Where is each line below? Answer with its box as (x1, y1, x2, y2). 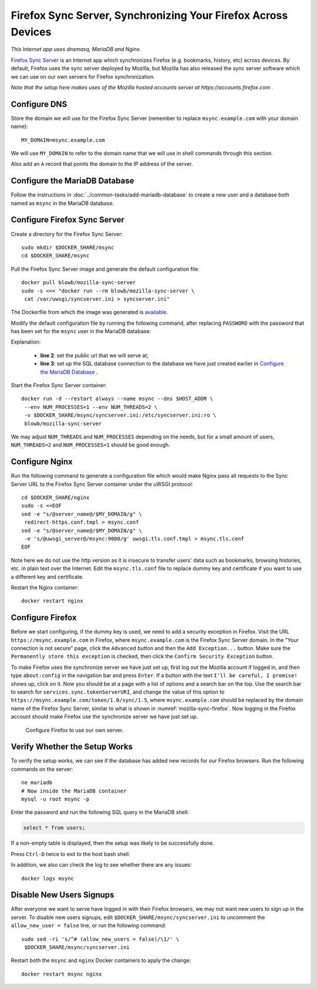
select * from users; (23, 824, 86, 831)
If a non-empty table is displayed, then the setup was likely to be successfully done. (11, 840, 214, 847)
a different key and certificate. (11, 573, 84, 580)
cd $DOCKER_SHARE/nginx (21, 494, 90, 501)
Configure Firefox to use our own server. (25, 727, 124, 734)
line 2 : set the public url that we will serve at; (40, 352, 149, 359)
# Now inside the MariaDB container (21, 787, 127, 794)
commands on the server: (11, 765, 73, 772)
